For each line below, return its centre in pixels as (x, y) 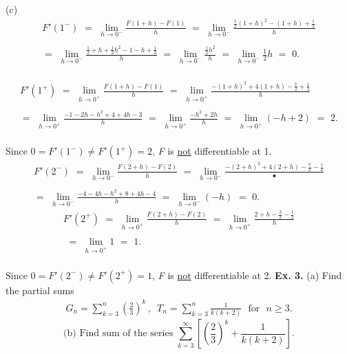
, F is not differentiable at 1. (212, 151)
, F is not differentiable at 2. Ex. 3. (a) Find (247, 275)
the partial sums (40, 290)
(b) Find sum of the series (118, 334)
